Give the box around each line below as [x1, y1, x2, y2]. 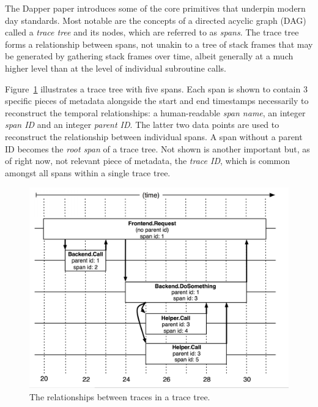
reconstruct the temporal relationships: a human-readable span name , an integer [5, 106, 306, 119]
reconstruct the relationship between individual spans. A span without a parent [5, 130, 303, 143]
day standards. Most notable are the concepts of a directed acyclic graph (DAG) [5, 13, 306, 26]
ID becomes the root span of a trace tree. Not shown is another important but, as [5, 142, 310, 155]
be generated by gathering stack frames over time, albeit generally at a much [5, 50, 294, 62]
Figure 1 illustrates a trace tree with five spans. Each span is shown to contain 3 [5, 82, 308, 95]
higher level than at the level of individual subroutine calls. [5, 61, 226, 74]
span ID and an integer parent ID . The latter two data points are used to [5, 118, 279, 131]
